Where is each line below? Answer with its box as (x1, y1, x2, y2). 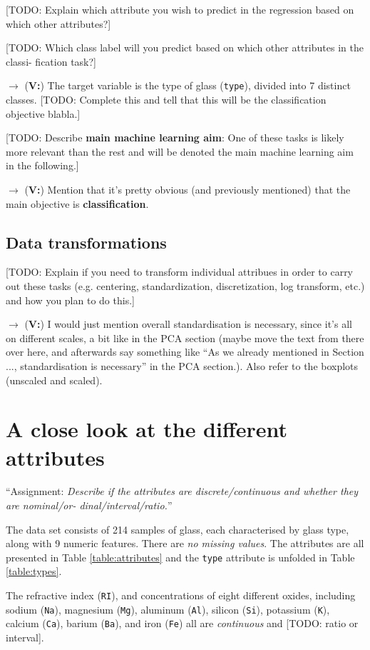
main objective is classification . (6, 196, 149, 211)
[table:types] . (6, 564, 62, 579)
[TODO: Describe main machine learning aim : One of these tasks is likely (6, 130, 344, 145)
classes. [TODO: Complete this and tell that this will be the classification (6, 92, 327, 107)
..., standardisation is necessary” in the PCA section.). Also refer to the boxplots (6, 358, 359, 373)
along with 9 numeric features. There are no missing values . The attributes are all (6, 536, 364, 551)
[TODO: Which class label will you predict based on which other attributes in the (6, 40, 364, 55)
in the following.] (6, 158, 79, 173)
